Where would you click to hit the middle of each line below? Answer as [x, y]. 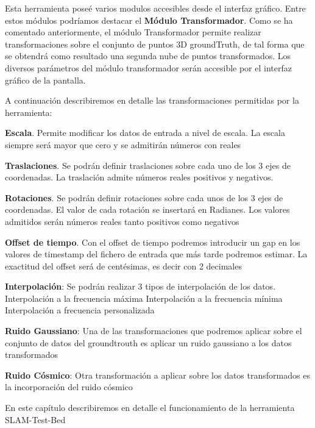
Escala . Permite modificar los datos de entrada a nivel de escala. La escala [145, 133]
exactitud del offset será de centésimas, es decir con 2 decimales [123, 266]
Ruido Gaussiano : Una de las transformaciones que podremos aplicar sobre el [154, 331]
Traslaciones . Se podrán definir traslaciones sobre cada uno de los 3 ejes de [148, 165]
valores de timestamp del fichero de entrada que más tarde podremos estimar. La [156, 254]
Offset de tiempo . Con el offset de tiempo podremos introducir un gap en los [153, 242]
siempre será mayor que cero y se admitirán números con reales [123, 144]
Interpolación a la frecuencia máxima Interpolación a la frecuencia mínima [144, 298]
